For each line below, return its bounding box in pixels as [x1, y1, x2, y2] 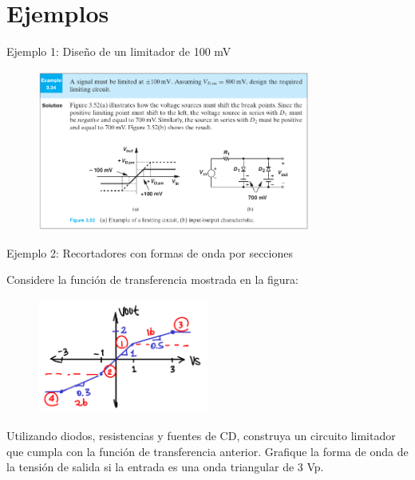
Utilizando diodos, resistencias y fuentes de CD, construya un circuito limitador [6, 427, 396, 444]
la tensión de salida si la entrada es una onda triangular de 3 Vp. [6, 458, 324, 475]
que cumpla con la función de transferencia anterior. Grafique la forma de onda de [6, 443, 409, 459]
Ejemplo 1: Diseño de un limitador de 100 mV [6, 43, 231, 60]
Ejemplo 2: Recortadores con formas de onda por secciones [6, 244, 293, 261]
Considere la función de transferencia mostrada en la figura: [6, 271, 299, 288]
